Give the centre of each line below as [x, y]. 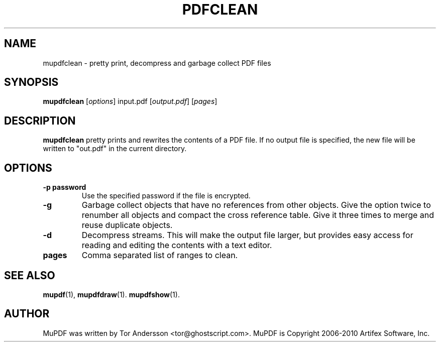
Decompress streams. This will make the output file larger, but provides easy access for [247, 235]
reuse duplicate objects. [127, 225]
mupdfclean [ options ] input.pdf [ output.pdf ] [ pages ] [130, 101]
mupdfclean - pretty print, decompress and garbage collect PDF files [157, 63]
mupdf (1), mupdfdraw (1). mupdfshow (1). [111, 294]
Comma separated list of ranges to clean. [160, 255]
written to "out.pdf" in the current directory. [115, 149]
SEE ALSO [30, 275]
